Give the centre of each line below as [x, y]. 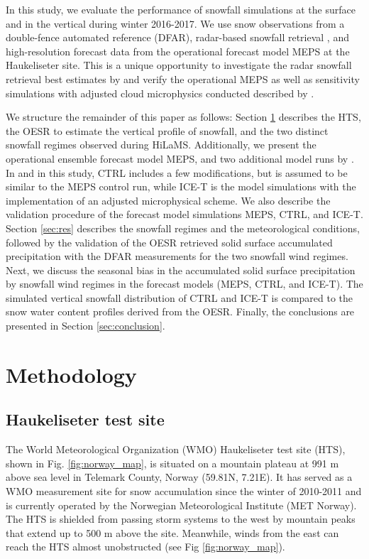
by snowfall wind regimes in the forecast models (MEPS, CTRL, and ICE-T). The [184, 284]
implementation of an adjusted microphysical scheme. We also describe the [168, 200]
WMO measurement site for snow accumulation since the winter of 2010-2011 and [184, 491]
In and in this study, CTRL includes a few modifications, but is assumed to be [177, 172]
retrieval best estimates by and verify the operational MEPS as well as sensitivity [183, 78]
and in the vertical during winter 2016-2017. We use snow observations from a [175, 23]
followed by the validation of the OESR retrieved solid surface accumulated [169, 242]
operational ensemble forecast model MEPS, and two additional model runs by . [180, 158]
